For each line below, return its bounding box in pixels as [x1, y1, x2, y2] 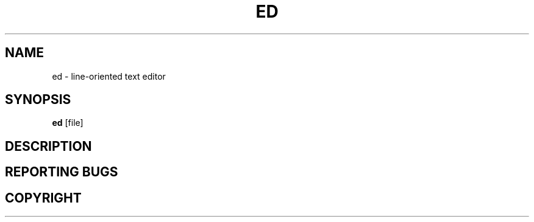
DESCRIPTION [5, 138, 92, 154]
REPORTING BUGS [5, 164, 118, 180]
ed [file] [52, 117, 84, 128]
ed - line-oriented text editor [52, 71, 166, 82]
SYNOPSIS [5, 92, 71, 108]
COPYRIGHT [5, 190, 82, 206]
